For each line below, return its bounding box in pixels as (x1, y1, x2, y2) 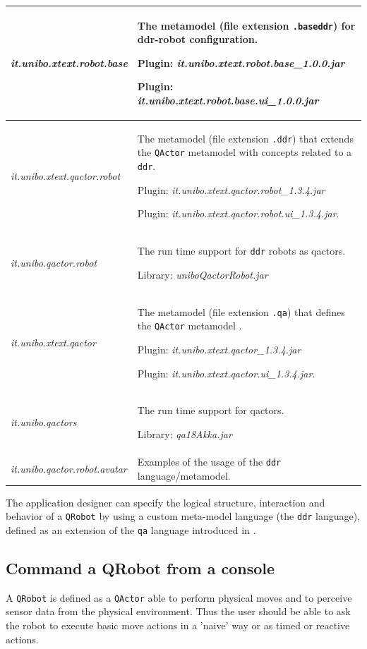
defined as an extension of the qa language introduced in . (6, 522, 256, 537)
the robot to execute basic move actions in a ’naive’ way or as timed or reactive (6, 617, 350, 632)
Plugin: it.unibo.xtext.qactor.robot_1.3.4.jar (137, 182, 325, 197)
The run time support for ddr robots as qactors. (137, 243, 346, 258)
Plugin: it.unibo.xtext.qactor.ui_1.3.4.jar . (137, 365, 315, 380)
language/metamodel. (137, 468, 231, 483)
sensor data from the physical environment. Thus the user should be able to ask (6, 604, 351, 619)
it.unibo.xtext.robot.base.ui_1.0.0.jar (137, 92, 319, 107)
